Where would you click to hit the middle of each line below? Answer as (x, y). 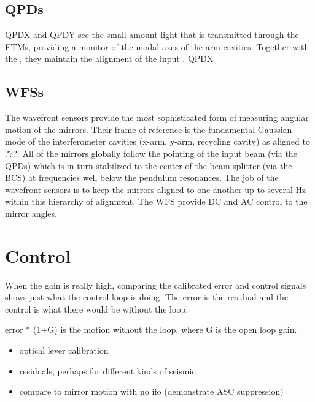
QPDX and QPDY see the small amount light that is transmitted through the (152, 35)
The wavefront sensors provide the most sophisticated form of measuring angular (157, 117)
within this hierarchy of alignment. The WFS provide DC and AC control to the (156, 201)
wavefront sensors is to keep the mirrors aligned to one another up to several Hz (156, 189)
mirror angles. (31, 213)
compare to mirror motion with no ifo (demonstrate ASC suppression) (151, 391)
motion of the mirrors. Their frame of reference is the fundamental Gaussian (149, 129)
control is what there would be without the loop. (97, 309)
